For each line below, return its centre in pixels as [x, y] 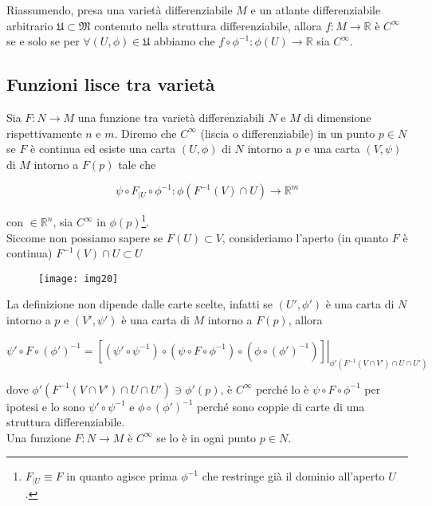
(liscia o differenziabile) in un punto [288, 133]
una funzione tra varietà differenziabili [171, 117]
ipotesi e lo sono [46, 406]
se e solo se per [43, 41]
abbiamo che [185, 41]
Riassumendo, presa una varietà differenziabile [120, 10]
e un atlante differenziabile [316, 10]
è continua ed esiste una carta [103, 149]
